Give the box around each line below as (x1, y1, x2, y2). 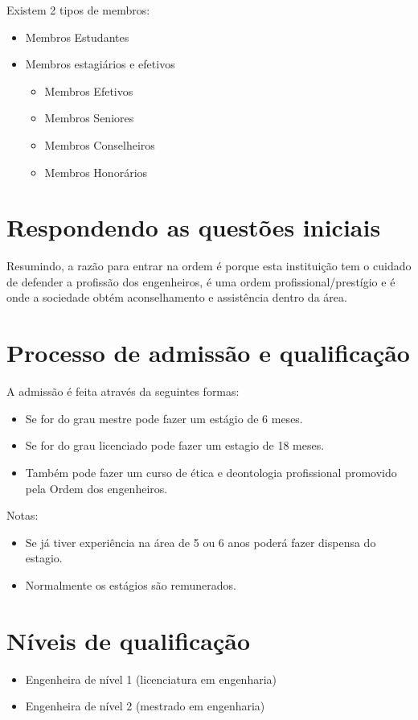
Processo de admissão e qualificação (6, 336, 410, 369)
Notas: (6, 507, 39, 524)
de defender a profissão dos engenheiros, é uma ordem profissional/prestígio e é (6, 273, 395, 290)
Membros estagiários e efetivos (25, 56, 175, 72)
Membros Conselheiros (44, 136, 155, 153)
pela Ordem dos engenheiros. (25, 479, 168, 496)
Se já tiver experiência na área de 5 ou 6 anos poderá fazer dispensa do (25, 533, 376, 550)
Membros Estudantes (25, 28, 129, 45)
